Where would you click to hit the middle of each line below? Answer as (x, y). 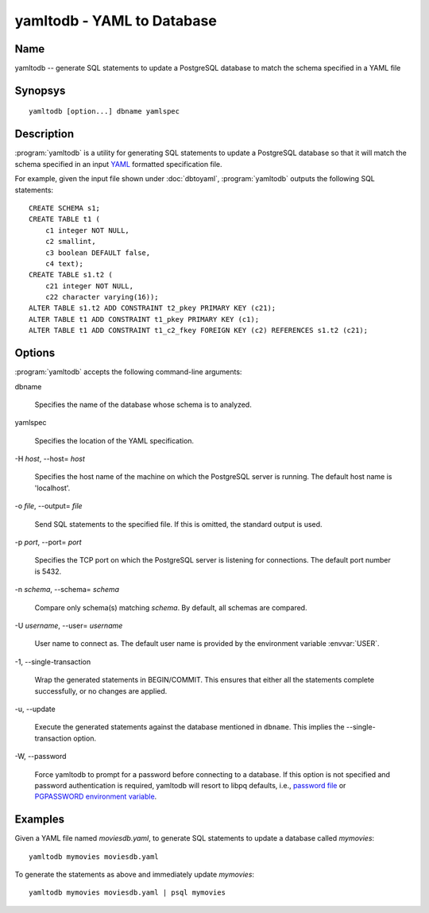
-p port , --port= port (48, 542)
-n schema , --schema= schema (67, 590)
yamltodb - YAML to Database (116, 21)
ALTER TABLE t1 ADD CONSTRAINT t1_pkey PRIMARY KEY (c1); (144, 319)
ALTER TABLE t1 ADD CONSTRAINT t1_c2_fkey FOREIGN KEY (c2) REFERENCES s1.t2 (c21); (199, 331)
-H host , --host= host (50, 459)
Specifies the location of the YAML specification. (114, 440)
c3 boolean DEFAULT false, (98, 253)
